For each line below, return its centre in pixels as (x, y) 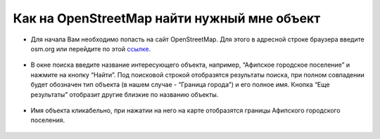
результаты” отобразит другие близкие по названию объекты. (125, 94)
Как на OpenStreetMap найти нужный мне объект (167, 18)
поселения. (48, 120)
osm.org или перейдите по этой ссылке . (91, 48)
